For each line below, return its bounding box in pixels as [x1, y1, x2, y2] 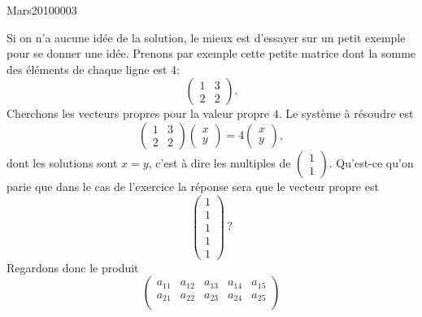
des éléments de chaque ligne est [7, 60, 167, 77]
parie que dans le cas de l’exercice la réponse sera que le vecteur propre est [7, 177, 379, 194]
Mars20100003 [7, 2, 77, 18]
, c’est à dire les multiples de [148, 154, 291, 171]
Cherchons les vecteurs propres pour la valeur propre [7, 105, 270, 122]
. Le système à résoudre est [278, 105, 414, 122]
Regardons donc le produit [7, 258, 139, 276]
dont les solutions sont [7, 154, 118, 171]
